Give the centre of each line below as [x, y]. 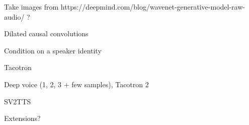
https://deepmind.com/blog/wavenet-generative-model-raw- [153, 7]
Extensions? [22, 118]
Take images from [31, 7]
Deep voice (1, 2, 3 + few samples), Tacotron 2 [76, 84]
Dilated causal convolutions [46, 34]
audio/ [14, 16]
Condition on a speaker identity [53, 50]
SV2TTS [18, 101]
